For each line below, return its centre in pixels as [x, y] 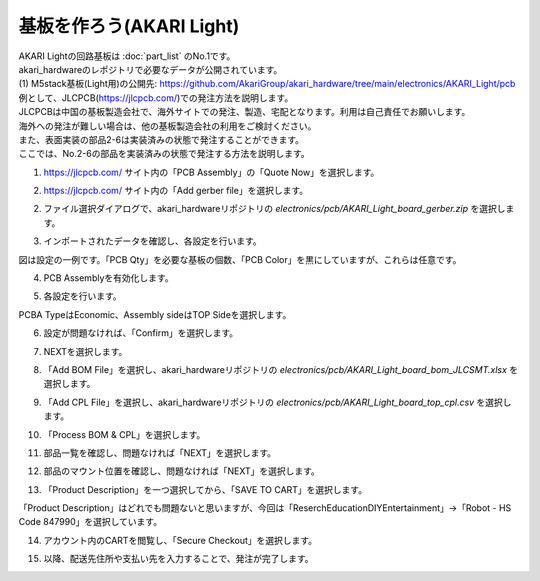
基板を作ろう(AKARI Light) [129, 26]
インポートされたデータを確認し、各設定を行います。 [152, 241]
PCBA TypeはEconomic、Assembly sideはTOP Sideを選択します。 [155, 314]
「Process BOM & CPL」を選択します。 [124, 434]
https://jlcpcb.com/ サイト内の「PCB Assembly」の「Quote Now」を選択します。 [211, 172]
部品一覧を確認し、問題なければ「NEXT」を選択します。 [160, 452]
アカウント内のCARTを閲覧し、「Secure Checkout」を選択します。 [180, 540]
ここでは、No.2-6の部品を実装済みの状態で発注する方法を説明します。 [164, 154]
